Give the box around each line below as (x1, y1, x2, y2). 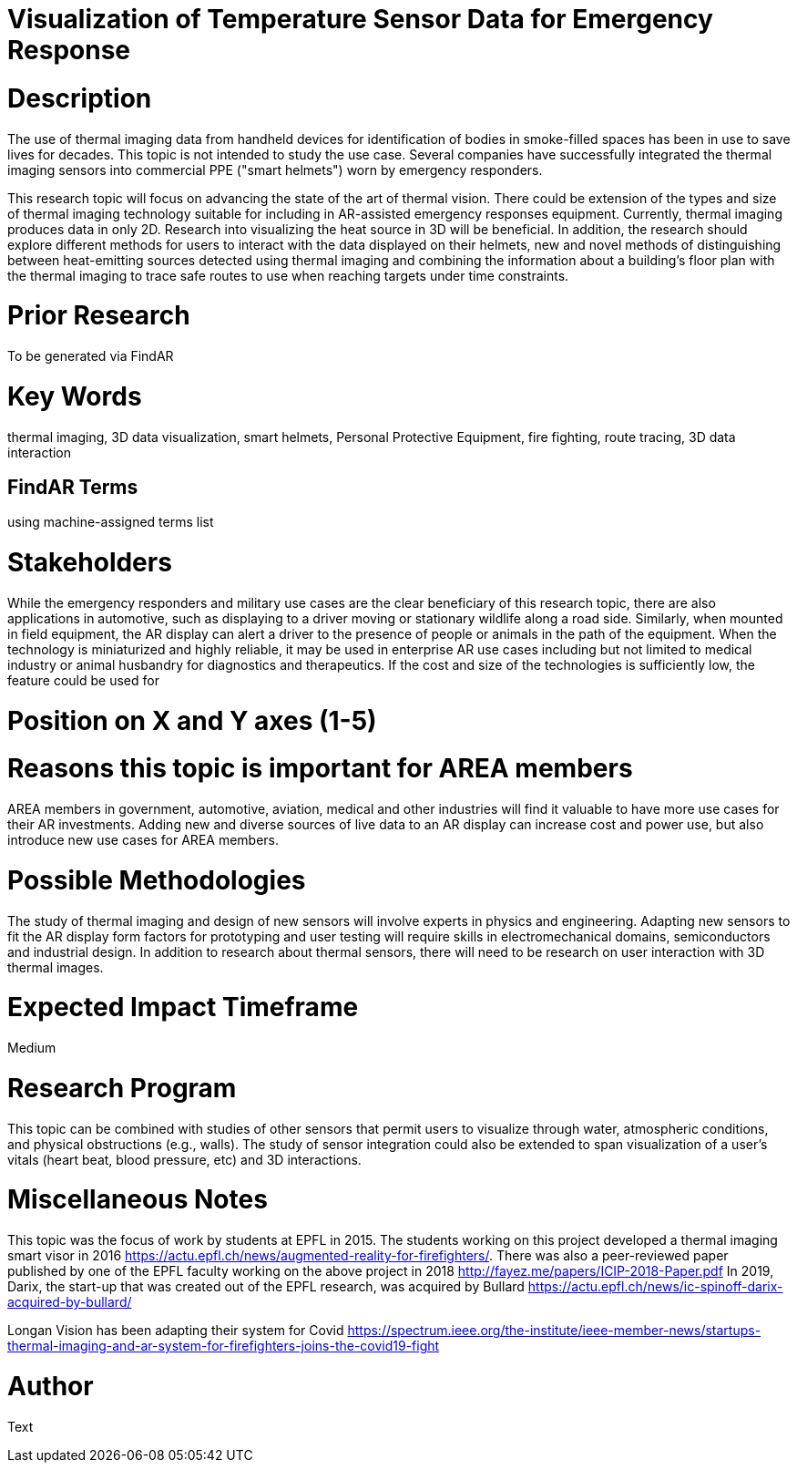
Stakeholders (7, 547, 172, 579)
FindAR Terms (7, 475, 138, 499)
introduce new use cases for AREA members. (7, 832, 280, 848)
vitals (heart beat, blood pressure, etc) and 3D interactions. (7, 1151, 362, 1167)
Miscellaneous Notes (7, 1184, 268, 1216)
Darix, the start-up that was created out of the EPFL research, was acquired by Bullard (7, 1279, 525, 1295)
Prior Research (7, 300, 190, 332)
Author (7, 1370, 94, 1402)
